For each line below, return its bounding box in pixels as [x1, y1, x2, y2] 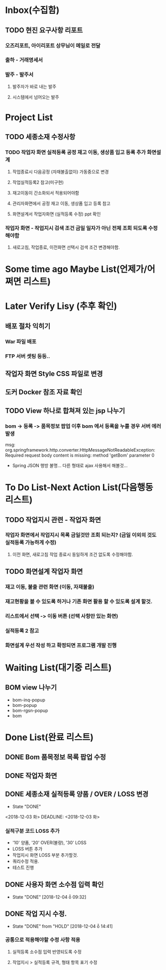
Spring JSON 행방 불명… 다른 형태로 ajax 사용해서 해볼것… [12, 462, 128, 468]
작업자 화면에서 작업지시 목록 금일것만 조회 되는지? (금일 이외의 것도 [5, 532, 157, 539]
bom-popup [12, 702, 37, 708]
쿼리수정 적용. [12, 858, 40, 864]
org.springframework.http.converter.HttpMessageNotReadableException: [5, 447, 156, 453]
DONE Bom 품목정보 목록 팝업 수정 [5, 753, 106, 762]
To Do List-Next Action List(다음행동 [5, 482, 154, 493]
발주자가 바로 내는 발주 [12, 83, 57, 90]
